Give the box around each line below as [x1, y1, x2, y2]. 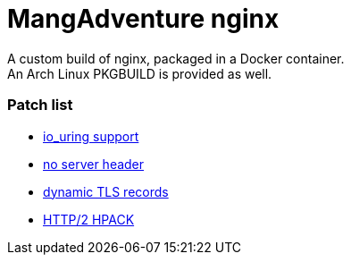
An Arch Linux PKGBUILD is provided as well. [7, 65, 272, 81]
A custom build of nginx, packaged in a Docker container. [7, 50, 345, 66]
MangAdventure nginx [7, 4, 280, 34]
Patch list [7, 96, 73, 114]
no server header [43, 156, 145, 172]
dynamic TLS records [43, 183, 169, 199]
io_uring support [43, 128, 139, 144]
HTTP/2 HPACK [43, 211, 135, 227]
